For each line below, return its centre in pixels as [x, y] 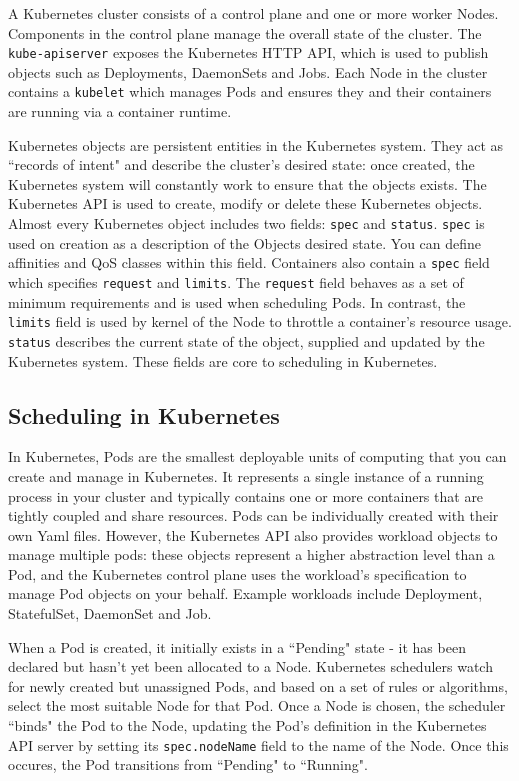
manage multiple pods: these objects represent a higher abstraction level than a [251, 554]
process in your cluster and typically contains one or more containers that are [246, 495]
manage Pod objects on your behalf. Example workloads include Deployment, [245, 593]
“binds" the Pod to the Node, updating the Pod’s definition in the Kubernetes [247, 725]
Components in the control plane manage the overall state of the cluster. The [245, 32]
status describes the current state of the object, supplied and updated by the [246, 340]
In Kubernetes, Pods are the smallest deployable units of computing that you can [257, 456]
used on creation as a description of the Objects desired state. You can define [245, 242]
